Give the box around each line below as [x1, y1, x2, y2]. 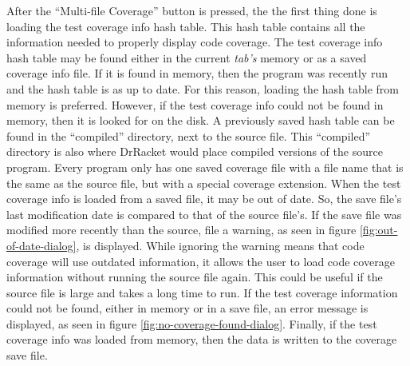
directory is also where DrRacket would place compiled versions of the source [6, 143, 383, 160]
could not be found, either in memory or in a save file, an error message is [6, 300, 369, 316]
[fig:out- [359, 221, 398, 238]
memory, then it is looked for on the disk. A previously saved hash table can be [6, 112, 395, 129]
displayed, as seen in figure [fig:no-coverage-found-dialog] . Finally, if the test [6, 315, 377, 332]
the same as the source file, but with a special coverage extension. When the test [6, 174, 401, 191]
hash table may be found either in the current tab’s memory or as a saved [6, 49, 367, 66]
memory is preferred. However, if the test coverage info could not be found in [6, 96, 384, 113]
